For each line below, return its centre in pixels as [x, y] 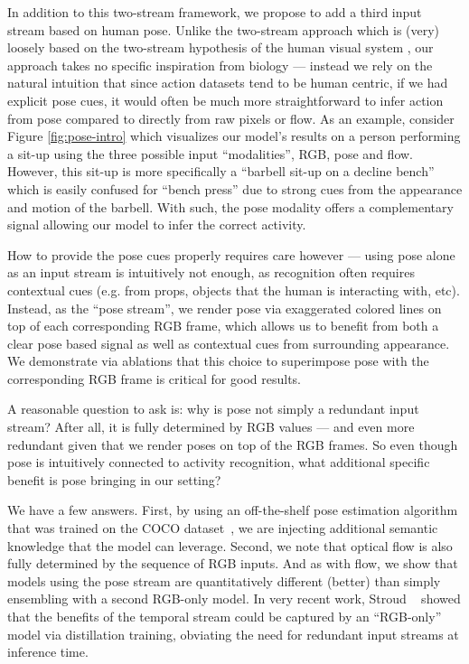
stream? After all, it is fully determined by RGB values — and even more [211, 427]
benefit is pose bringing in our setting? [114, 479]
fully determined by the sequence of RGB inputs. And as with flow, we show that [233, 563]
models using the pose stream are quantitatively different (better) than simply [224, 580]
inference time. [48, 652]
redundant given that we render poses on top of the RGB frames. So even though [233, 444]
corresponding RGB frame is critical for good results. [154, 378]
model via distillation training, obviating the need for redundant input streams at [233, 634]
